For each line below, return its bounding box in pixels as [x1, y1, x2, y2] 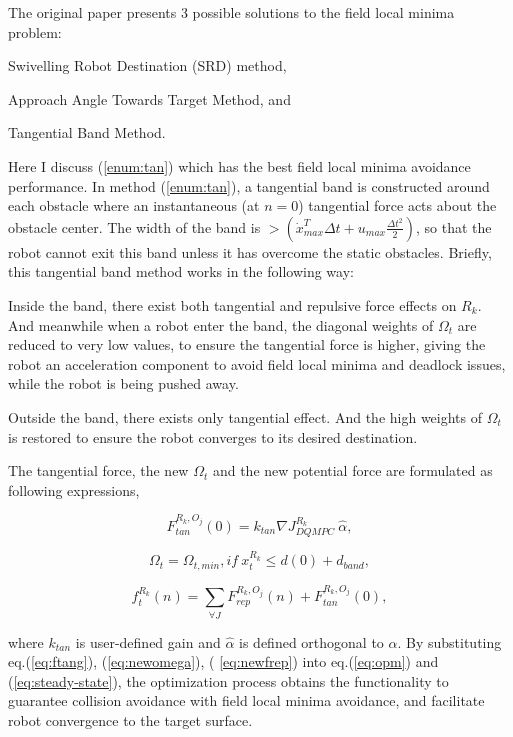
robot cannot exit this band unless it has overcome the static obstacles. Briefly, [8, 241, 492, 262]
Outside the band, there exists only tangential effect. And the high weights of [8, 406, 483, 427]
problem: [8, 21, 62, 42]
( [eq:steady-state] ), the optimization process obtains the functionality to [8, 670, 449, 691]
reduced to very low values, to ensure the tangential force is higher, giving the [8, 334, 486, 355]
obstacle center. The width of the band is [8, 216, 261, 237]
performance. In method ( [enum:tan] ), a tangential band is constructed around [8, 175, 490, 196]
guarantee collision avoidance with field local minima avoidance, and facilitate [8, 690, 485, 711]
